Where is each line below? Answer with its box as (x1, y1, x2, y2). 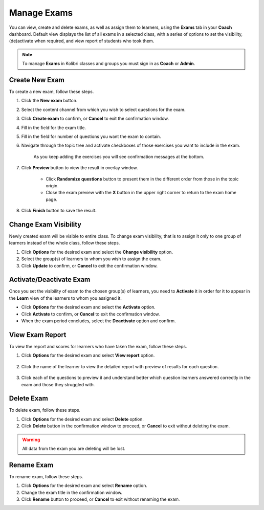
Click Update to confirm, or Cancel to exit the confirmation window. (21, 263, 158, 268)
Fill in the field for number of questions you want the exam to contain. (21, 133, 161, 139)
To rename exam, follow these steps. (9, 473, 83, 479)
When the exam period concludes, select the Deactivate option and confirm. (21, 318, 176, 324)
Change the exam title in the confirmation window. (21, 489, 123, 495)
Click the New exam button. (21, 98, 78, 104)
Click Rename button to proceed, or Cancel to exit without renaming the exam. (21, 496, 180, 502)
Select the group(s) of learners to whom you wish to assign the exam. (21, 256, 162, 262)
